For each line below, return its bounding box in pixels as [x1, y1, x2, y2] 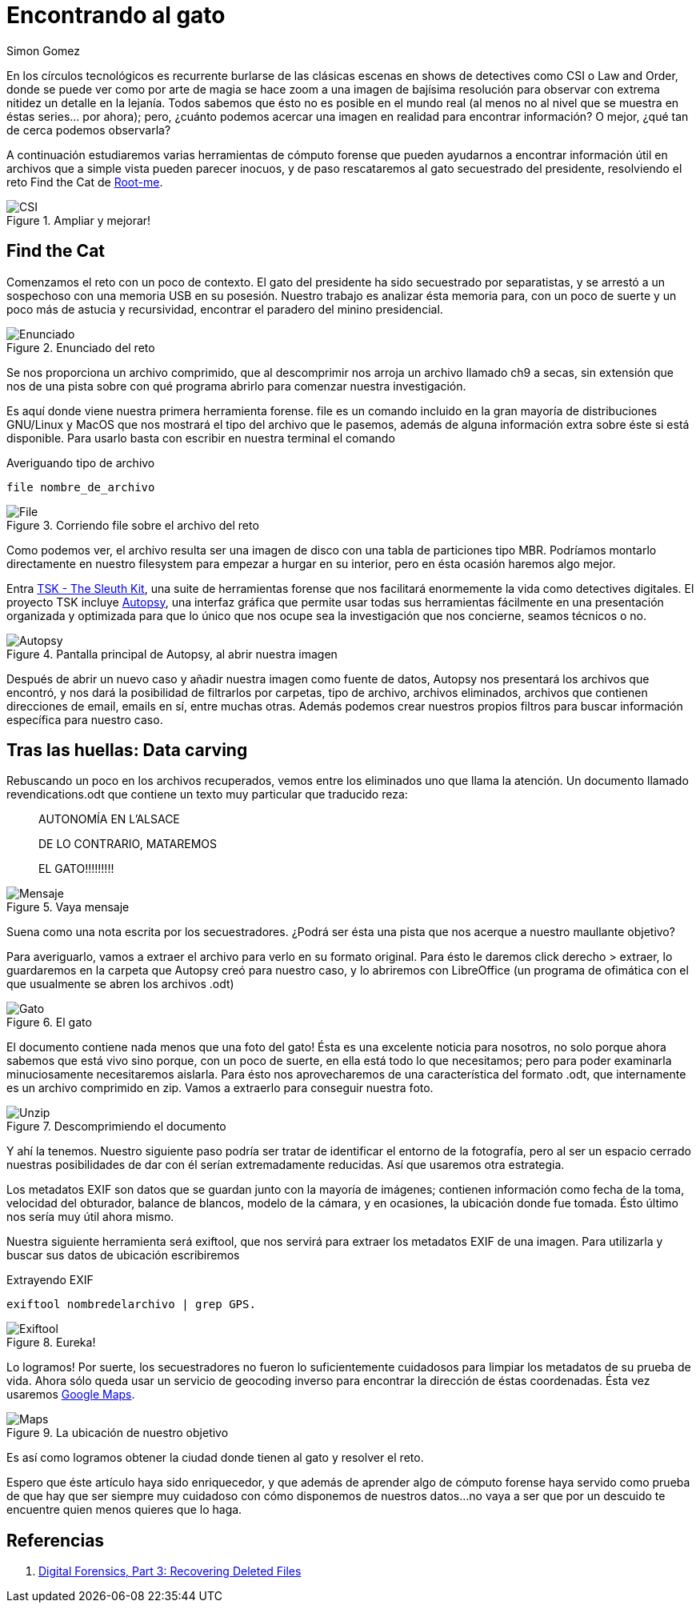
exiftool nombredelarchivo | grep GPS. [6, 1298, 256, 1311]
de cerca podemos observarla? [6, 122, 171, 137]
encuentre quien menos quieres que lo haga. [6, 1503, 242, 1517]
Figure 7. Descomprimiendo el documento [6, 1119, 226, 1134]
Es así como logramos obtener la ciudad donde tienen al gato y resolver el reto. [6, 1451, 424, 1465]
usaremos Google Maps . [6, 1387, 135, 1402]
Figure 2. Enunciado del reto [6, 340, 155, 354]
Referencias [6, 1530, 105, 1551]
